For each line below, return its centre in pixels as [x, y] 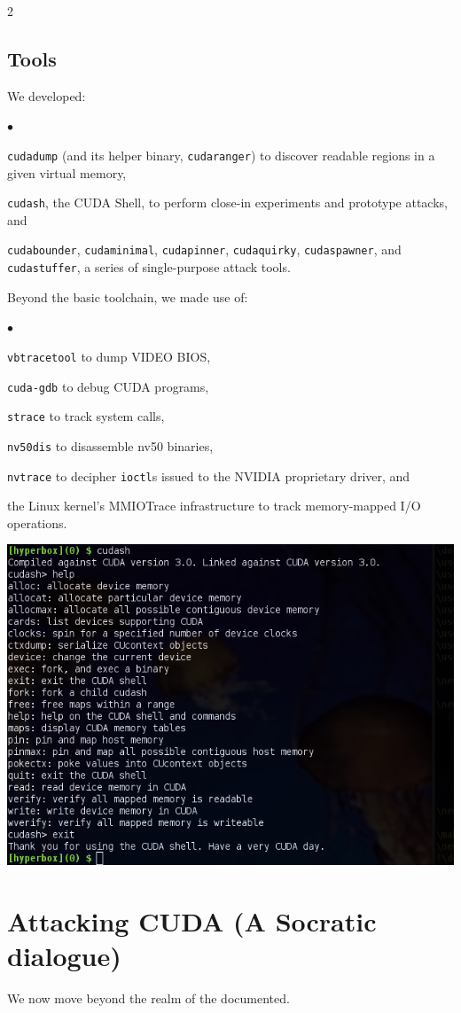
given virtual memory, [67, 172]
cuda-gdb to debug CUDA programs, [108, 386]
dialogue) [64, 956]
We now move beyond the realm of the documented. [148, 998]
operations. [37, 522]
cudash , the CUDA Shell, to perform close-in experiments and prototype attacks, [227, 203]
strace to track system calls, [86, 416]
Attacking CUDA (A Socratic [192, 921]
